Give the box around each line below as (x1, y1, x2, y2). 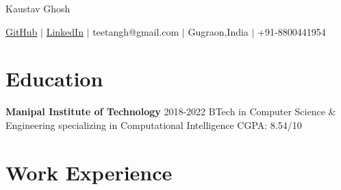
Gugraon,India (188, 24, 249, 38)
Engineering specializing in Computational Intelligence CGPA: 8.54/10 (5, 117, 302, 132)
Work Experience (5, 158, 173, 186)
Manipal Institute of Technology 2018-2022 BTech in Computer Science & (5, 104, 336, 119)
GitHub (5, 24, 38, 38)
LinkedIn (46, 24, 84, 38)
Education (5, 64, 103, 93)
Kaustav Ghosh (5, 1, 71, 15)
